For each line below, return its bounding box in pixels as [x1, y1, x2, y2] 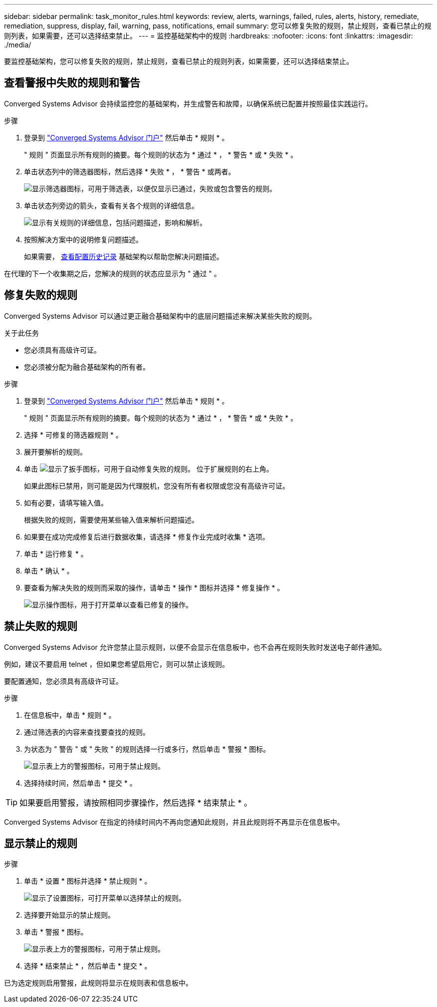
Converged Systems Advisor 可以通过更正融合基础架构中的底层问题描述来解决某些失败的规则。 [4, 311, 316, 320]
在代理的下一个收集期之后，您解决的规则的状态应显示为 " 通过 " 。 [4, 269, 221, 278]
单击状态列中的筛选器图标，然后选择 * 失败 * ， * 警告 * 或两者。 [24, 167, 235, 176]
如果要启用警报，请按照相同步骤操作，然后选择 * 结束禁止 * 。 [19, 797, 252, 808]
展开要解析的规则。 [24, 447, 87, 456]
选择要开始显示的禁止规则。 [24, 911, 115, 920]
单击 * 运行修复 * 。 [24, 549, 88, 558]
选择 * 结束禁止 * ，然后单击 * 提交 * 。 [24, 962, 152, 971]
